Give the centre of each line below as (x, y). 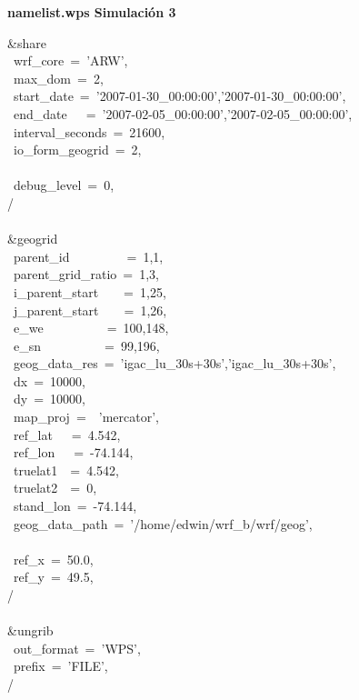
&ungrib (30, 630)
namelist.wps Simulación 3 (92, 12)
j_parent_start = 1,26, (90, 310)
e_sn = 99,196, (86, 345)
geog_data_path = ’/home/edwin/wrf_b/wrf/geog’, (163, 523)
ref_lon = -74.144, (73, 452)
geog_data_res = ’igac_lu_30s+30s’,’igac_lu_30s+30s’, (175, 363)
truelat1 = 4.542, (66, 470)
